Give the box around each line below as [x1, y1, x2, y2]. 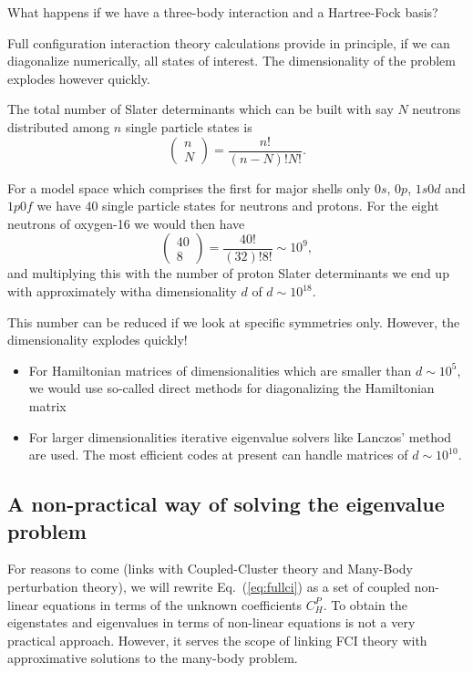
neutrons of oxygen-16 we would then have [7, 213, 245, 233]
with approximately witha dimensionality [7, 282, 237, 300]
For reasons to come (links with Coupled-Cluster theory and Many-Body [7, 559, 413, 578]
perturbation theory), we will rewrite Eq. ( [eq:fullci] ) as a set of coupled [7, 576, 410, 595]
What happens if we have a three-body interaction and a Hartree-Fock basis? [7, 3, 438, 21]
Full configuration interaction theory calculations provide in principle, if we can [7, 33, 450, 52]
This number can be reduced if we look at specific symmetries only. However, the [7, 312, 460, 331]
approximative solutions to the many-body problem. [7, 648, 298, 668]
